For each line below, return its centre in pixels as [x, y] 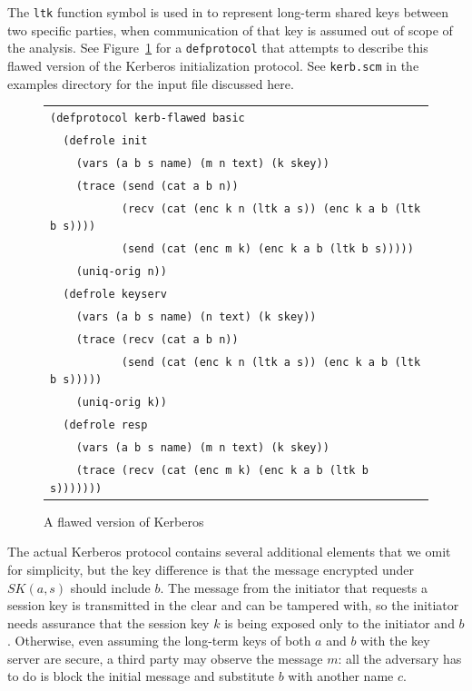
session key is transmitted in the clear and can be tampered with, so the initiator [233, 605]
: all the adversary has [400, 658]
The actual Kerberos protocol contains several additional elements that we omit [229, 552]
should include [110, 587]
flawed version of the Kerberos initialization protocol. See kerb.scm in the [213, 65]
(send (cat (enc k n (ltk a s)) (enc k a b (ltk [271, 362]
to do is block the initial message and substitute [141, 676]
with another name [341, 676]
